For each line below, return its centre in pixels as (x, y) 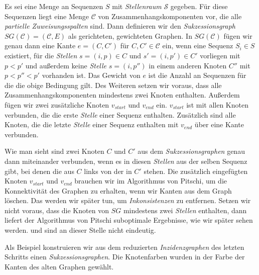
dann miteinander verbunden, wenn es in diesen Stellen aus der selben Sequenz (126, 161)
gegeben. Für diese (199, 6)
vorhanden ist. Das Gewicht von (91, 75)
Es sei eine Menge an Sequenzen (54, 6)
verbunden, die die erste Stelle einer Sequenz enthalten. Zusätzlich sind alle (120, 114)
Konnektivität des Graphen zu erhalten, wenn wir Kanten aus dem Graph (118, 190)
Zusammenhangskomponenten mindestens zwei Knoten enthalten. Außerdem (122, 95)
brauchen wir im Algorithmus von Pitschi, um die (151, 181)
